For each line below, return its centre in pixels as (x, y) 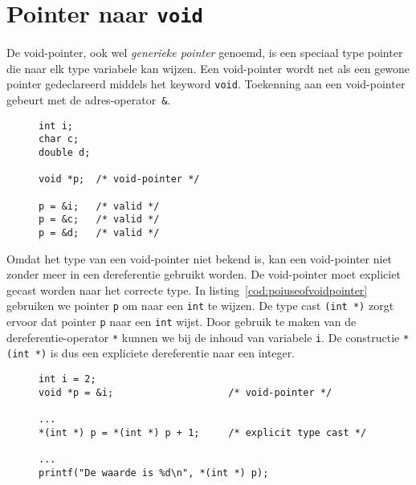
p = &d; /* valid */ (99, 233)
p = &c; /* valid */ (99, 220)
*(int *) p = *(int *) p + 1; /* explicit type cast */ (203, 432)
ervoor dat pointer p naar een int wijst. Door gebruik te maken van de (181, 322)
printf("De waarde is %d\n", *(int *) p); (154, 473)
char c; (59, 139)
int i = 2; (67, 379)
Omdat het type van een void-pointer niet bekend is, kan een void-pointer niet (200, 258)
